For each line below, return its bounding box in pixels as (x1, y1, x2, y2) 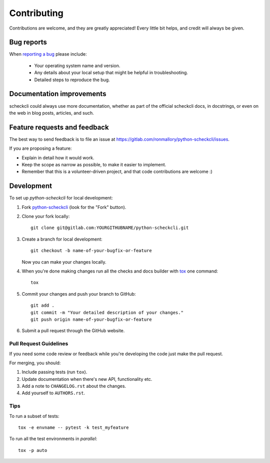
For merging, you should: (9, 360, 61, 366)
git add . (30, 303, 54, 308)
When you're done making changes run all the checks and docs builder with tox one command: (21, 268, 218, 274)
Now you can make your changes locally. (21, 259, 106, 265)
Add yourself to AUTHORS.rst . (21, 390, 85, 396)
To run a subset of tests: (9, 413, 59, 419)
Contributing (9, 8, 63, 19)
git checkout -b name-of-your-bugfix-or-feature (30, 248, 152, 254)
